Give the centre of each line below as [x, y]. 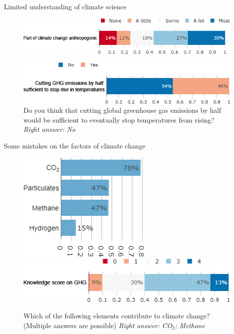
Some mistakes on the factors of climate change [75, 146]
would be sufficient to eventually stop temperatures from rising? [119, 119]
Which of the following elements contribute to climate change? [117, 315]
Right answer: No [49, 129]
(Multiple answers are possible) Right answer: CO [98, 325]
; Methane [190, 325]
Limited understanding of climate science [65, 6]
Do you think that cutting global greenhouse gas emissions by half [122, 110]
